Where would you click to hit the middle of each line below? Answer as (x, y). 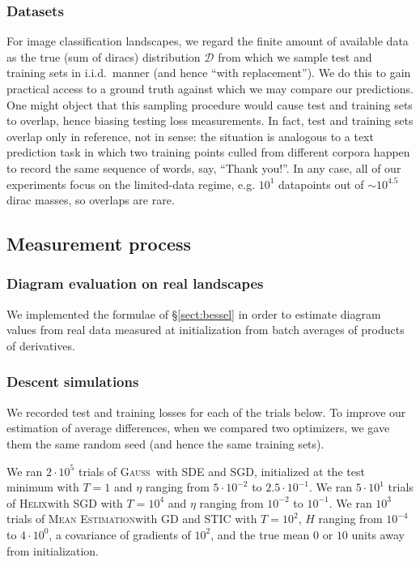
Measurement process (99, 244)
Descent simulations (73, 382)
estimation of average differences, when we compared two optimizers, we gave (198, 428)
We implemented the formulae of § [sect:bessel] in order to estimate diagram (194, 313)
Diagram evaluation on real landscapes (135, 283)
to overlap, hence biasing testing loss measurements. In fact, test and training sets (210, 120)
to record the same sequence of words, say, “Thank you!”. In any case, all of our (204, 167)
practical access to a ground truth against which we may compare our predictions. (210, 88)
